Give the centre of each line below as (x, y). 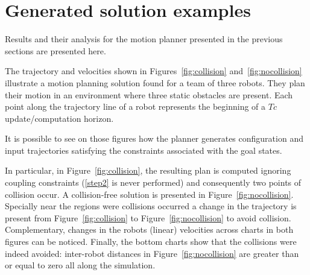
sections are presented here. (55, 50)
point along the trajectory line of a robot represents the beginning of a (135, 106)
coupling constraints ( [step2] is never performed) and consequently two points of (153, 182)
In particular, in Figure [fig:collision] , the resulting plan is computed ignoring (148, 170)
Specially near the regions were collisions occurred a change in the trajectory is (151, 206)
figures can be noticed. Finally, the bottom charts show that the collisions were (151, 242)
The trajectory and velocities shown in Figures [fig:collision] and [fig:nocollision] (153, 71)
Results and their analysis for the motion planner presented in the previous (144, 39)
